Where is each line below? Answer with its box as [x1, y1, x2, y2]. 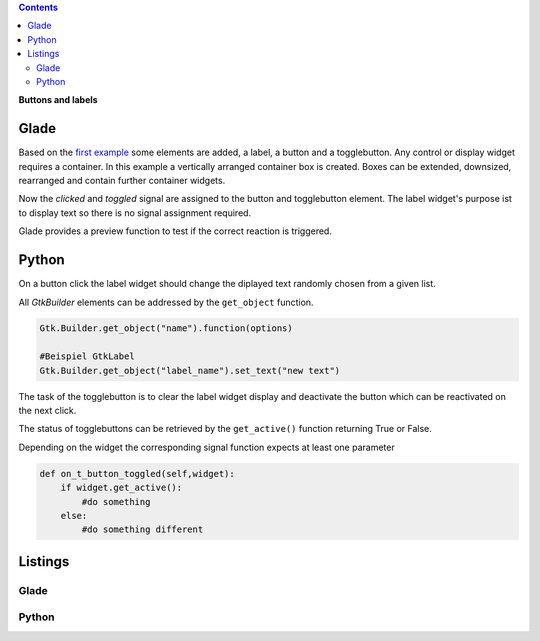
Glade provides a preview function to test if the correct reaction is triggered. [18, 225, 332, 237]
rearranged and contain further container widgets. [18, 175, 226, 187]
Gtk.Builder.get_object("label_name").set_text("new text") [39, 365, 341, 376]
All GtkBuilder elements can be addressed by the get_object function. [18, 296, 314, 308]
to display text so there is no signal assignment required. [18, 206, 252, 219]
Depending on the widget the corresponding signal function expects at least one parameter [18, 441, 395, 453]
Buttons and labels [18, 94, 99, 106]
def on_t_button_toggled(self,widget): [39, 468, 235, 479]
